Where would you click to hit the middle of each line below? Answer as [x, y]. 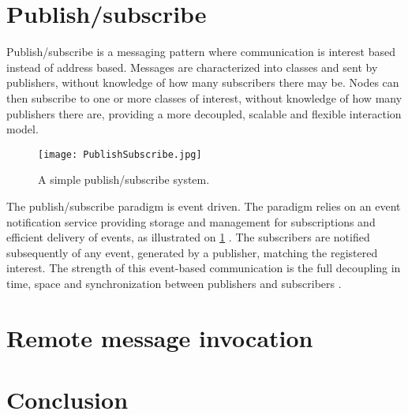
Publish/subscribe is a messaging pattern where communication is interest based [201, 52]
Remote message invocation [160, 337]
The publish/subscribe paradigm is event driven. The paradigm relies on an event [204, 206]
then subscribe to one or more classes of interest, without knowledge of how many [204, 97]
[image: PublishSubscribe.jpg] [120, 154]
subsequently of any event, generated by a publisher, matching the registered [192, 252]
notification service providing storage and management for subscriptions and [191, 221]
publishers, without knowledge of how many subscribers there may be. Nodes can [203, 82]
